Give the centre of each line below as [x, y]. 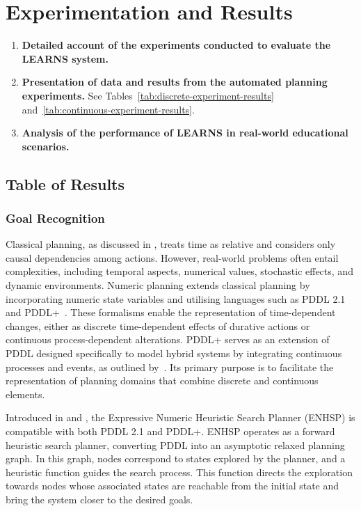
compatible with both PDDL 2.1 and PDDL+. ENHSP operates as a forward [170, 431]
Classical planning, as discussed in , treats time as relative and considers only [171, 244]
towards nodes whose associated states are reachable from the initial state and [173, 486]
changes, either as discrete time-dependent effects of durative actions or [158, 325]
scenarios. [46, 146]
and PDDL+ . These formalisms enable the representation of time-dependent [171, 312]
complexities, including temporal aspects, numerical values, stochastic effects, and [179, 271]
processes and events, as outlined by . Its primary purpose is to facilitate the [170, 367]
